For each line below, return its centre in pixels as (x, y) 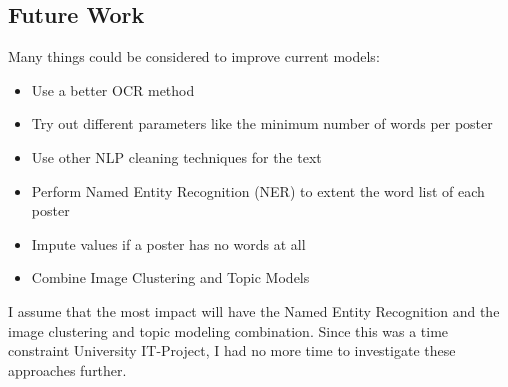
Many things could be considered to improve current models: (194, 56)
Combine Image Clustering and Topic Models (170, 277)
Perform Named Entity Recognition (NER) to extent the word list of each (258, 190)
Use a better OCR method (113, 89)
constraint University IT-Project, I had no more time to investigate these (232, 350)
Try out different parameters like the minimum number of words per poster (262, 123)
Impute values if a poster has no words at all (168, 243)
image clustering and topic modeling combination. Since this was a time (228, 330)
